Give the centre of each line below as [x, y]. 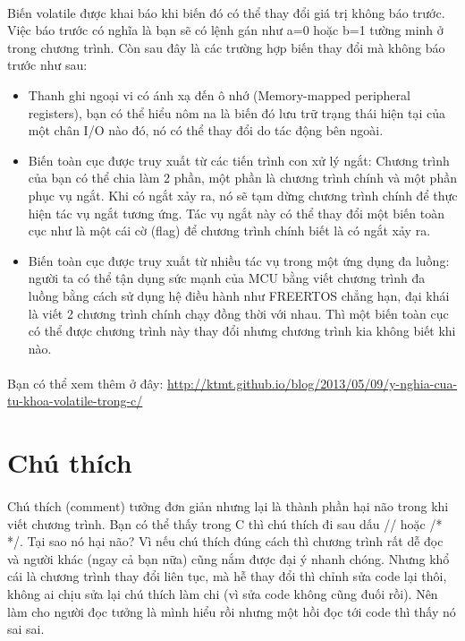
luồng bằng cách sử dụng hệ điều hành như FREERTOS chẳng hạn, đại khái [239, 295]
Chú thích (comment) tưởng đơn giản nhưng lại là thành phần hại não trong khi [228, 506]
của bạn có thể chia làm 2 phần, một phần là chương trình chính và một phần [242, 178]
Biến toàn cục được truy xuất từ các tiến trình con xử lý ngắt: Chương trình [239, 160]
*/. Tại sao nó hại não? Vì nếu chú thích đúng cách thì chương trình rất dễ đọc [225, 541]
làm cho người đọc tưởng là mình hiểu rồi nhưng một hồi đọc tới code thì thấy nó [232, 611]
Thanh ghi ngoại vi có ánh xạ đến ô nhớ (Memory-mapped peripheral [219, 94]
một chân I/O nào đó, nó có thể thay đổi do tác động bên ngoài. [206, 130]
